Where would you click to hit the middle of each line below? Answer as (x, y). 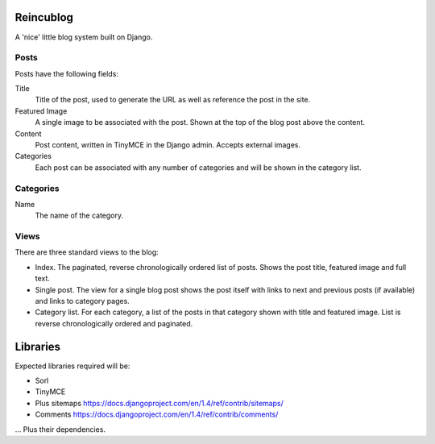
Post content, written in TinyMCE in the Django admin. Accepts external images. (168, 145)
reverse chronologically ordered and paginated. (114, 323)
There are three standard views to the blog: (87, 252)
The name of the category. (79, 216)
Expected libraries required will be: (72, 366)
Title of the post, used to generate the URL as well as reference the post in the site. (173, 100)
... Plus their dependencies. (60, 429)
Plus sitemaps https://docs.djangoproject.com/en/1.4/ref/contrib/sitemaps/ (159, 403)
